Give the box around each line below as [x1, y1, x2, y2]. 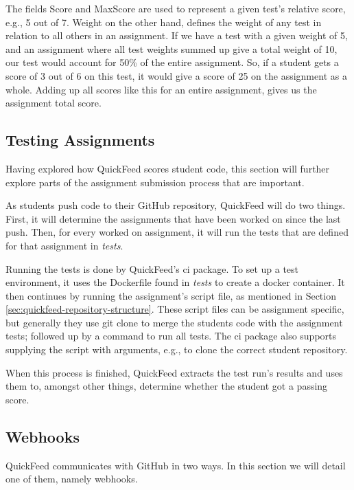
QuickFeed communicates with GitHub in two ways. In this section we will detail [5, 458, 346, 472]
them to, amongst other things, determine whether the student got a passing [5, 379, 328, 393]
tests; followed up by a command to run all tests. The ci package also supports [5, 328, 337, 343]
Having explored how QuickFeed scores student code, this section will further [5, 161, 330, 175]
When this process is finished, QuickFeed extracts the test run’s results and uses [5, 365, 343, 379]
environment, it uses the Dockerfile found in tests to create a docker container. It [5, 275, 345, 289]
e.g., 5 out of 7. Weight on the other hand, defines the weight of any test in [5, 14, 322, 29]
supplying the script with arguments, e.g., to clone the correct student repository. [5, 342, 348, 357]
